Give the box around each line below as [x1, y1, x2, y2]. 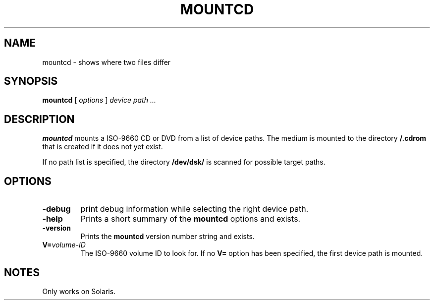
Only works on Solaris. [42, 287, 116, 296]
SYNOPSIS [4, 75, 58, 88]
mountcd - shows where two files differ [42, 58, 171, 66]
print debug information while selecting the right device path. [80, 204, 309, 214]
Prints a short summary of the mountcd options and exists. [80, 214, 301, 224]
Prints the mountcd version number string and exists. [80, 232, 255, 241]
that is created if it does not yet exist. [42, 142, 163, 151]
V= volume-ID [42, 241, 86, 249]
